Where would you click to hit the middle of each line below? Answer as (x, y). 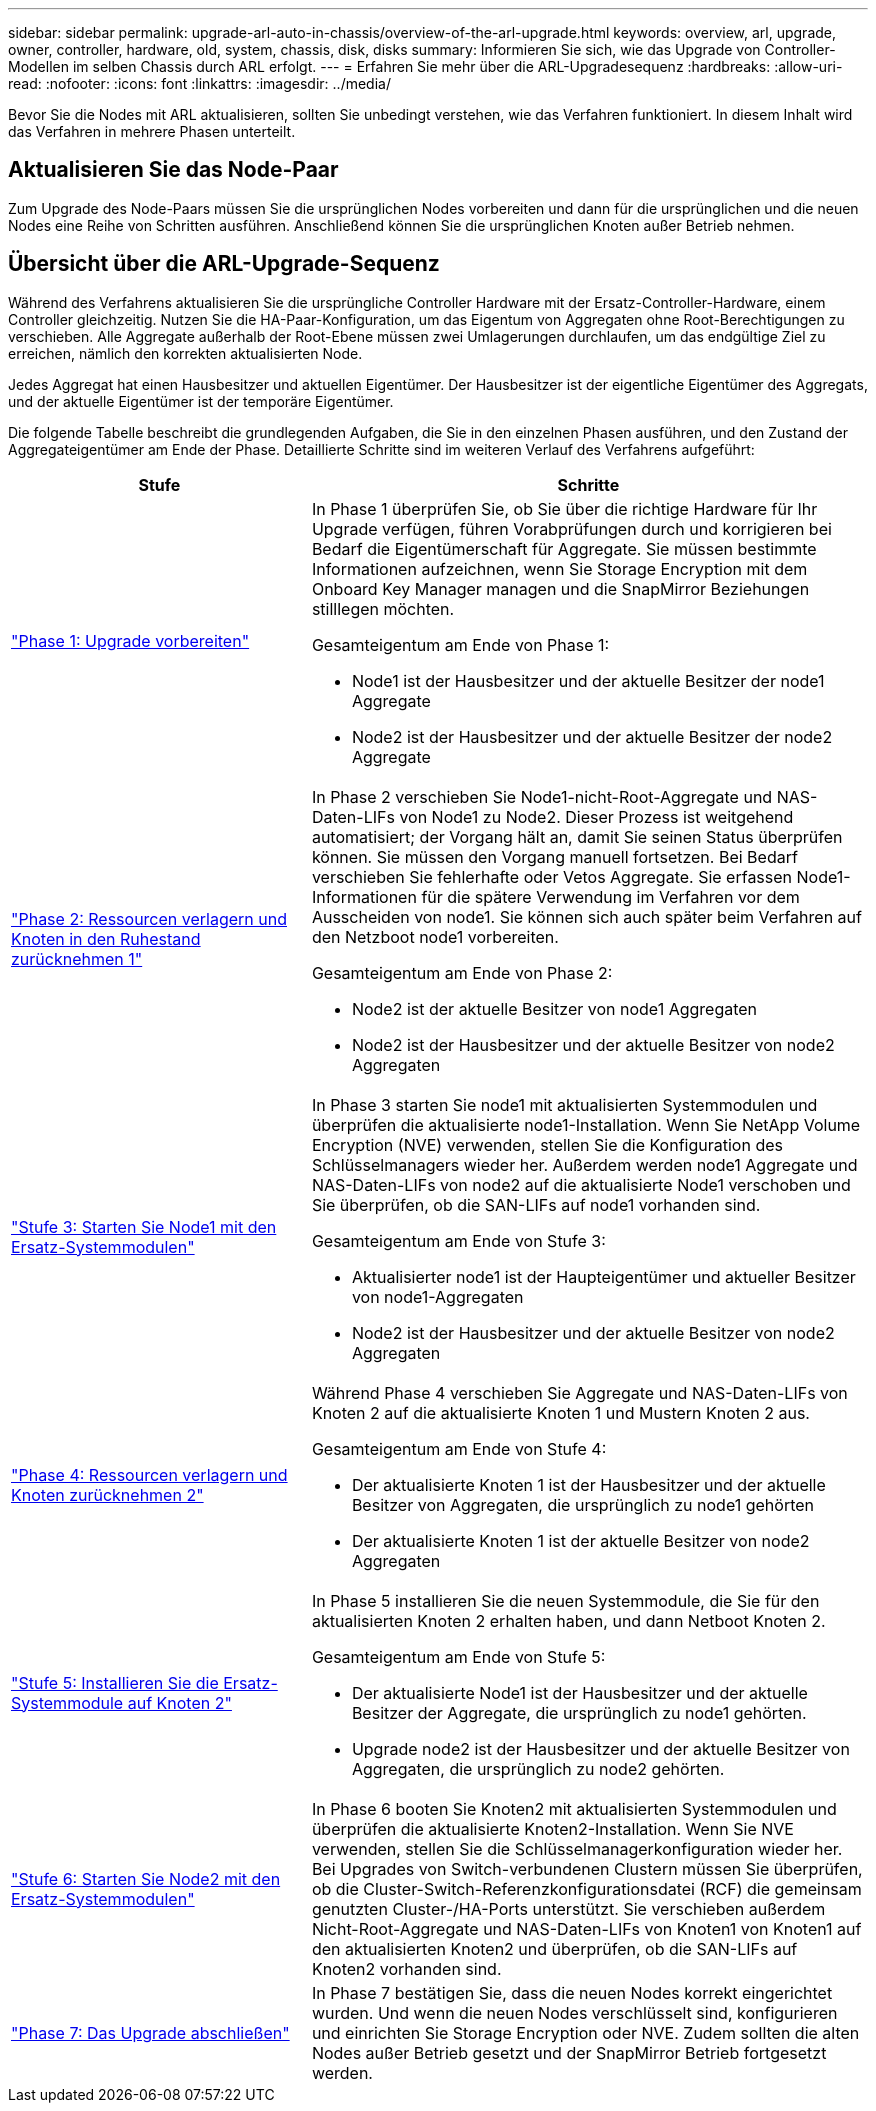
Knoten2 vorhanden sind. (406, 1968)
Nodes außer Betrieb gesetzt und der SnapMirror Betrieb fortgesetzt (569, 2052)
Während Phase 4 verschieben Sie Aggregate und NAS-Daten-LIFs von (579, 1392)
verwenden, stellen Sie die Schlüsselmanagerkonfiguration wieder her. (577, 1848)
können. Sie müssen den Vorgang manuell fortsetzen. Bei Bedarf (554, 856)
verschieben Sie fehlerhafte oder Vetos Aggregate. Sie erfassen (552, 876)
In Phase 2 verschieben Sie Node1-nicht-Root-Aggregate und (542, 796)
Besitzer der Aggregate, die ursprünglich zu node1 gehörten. (579, 1712)
